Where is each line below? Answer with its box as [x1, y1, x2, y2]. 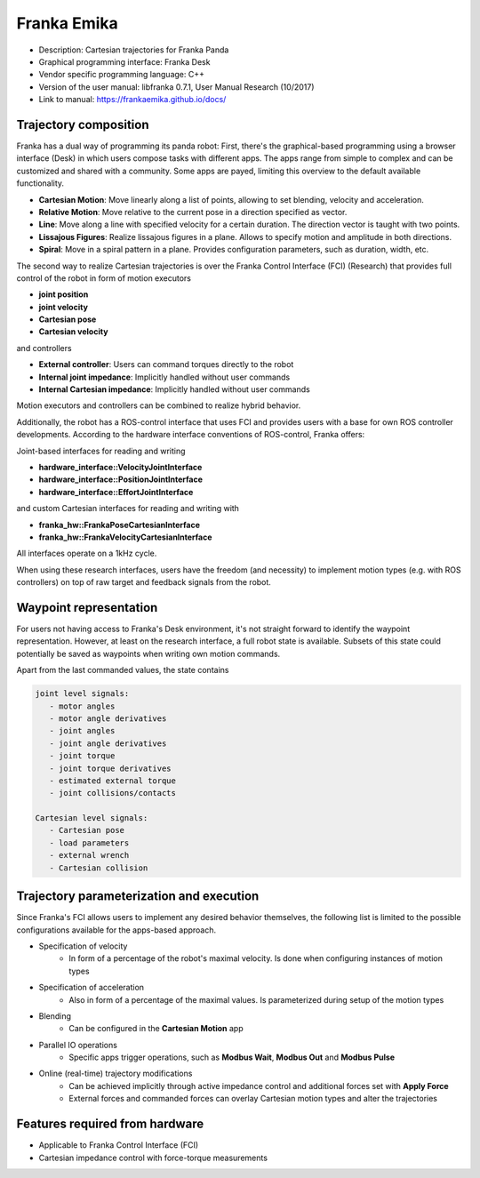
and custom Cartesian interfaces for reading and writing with [16, 503, 240, 514]
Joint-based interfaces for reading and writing [16, 445, 186, 456]
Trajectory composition [16, 116, 150, 132]
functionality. [16, 178, 65, 188]
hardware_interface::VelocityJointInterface [38, 462, 203, 472]
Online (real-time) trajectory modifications [38, 1068, 193, 1079]
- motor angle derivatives [49, 713, 167, 724]
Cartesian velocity [38, 326, 108, 337]
